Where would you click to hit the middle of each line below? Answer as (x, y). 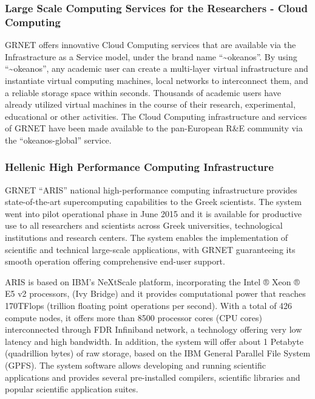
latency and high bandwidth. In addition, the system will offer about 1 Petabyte (154, 341)
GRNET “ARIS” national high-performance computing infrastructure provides (151, 189)
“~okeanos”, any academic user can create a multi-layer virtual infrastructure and (157, 68)
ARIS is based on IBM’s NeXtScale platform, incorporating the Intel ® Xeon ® (152, 281)
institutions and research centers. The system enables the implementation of (147, 238)
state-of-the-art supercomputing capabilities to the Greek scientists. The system (153, 202)
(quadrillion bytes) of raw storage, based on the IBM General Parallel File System (158, 353)
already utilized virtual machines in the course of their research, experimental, (150, 104)
